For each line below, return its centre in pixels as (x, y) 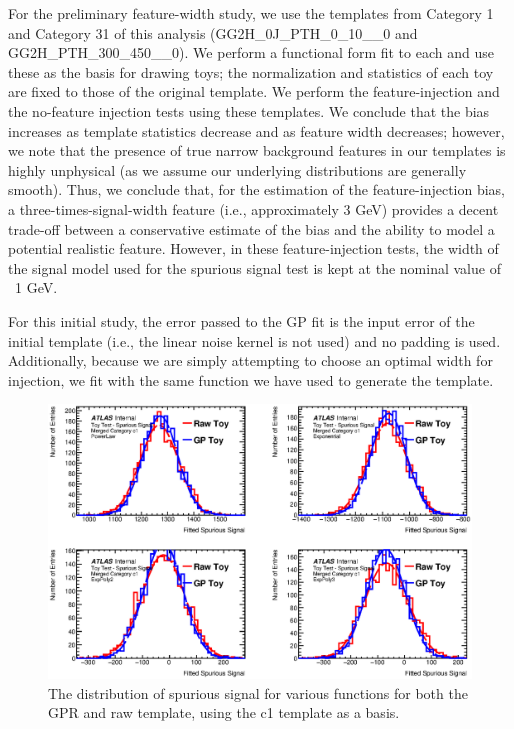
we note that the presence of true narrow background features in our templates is (257, 150)
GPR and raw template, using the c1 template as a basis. (224, 712)
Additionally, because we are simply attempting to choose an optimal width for (250, 360)
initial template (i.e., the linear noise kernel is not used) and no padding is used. (254, 340)
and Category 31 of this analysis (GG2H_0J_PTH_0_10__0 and (213, 32)
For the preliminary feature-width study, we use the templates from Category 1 (251, 13)
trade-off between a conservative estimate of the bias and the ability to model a (251, 228)
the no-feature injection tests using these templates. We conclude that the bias (249, 110)
